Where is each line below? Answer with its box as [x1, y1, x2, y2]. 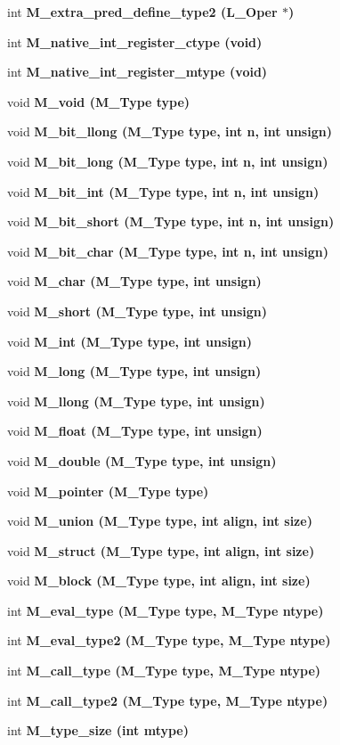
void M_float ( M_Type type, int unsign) [7, 422, 263, 440]
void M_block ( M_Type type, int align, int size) [7, 571, 311, 590]
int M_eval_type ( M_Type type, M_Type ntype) [7, 601, 324, 619]
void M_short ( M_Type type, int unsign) [7, 301, 267, 320]
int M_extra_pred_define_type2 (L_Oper [7, 3, 278, 20]
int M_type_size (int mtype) [7, 721, 189, 740]
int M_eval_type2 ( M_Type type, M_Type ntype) [7, 631, 331, 650]
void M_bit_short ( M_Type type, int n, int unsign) [7, 212, 335, 231]
